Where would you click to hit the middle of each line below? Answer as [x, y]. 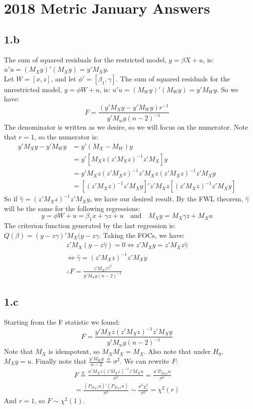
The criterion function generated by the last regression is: [90, 225]
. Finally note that [59, 361]
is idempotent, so [74, 351]
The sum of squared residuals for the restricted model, [85, 59]
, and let [63, 78]
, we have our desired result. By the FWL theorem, [167, 199]
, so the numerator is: [66, 137]
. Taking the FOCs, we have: [142, 235]
